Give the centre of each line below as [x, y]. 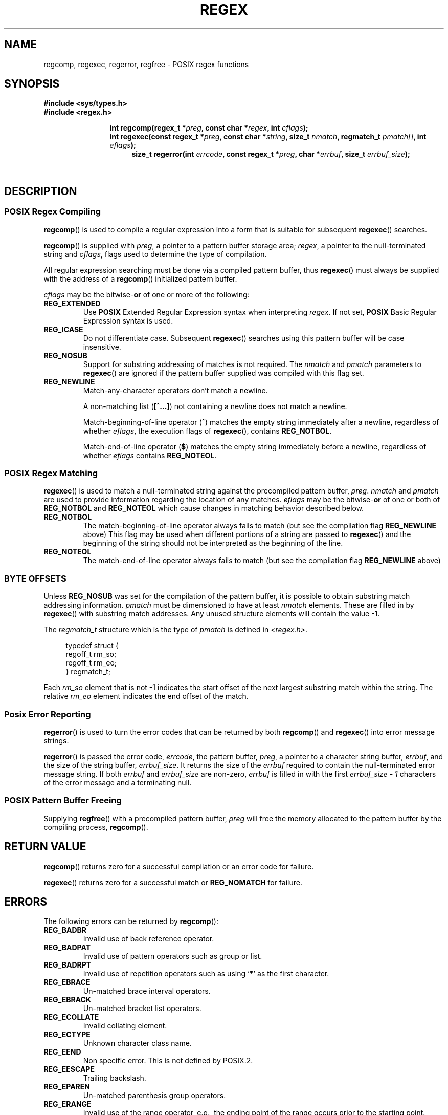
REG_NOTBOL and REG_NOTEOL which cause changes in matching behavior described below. [204, 508]
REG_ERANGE [68, 1104]
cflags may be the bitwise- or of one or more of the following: [147, 294]
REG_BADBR [65, 930]
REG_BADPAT [67, 948]
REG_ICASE [63, 329]
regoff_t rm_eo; [91, 663]
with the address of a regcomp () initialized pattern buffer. [140, 278]
